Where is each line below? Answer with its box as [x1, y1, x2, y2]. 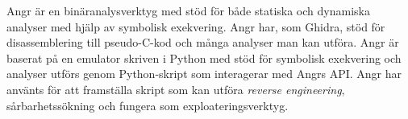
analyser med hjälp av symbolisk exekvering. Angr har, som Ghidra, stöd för [6, 18, 385, 35]
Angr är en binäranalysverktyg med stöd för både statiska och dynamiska [6, 2, 370, 18]
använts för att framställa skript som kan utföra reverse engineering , [6, 80, 345, 97]
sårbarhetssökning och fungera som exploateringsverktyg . [6, 96, 289, 113]
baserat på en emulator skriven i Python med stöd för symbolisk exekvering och [6, 49, 402, 66]
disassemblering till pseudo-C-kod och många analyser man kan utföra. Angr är [6, 34, 399, 51]
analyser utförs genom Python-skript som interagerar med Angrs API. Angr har [6, 65, 402, 82]
